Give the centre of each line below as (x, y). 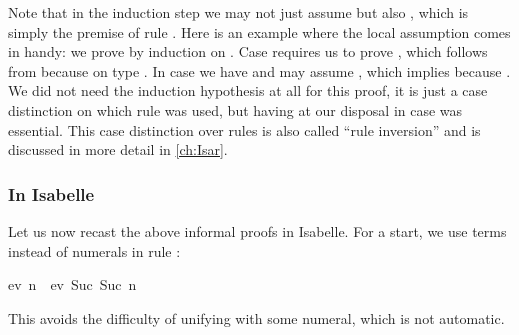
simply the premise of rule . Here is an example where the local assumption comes (259, 31)
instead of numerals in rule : (94, 250)
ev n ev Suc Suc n (72, 284)
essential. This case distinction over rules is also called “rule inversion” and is (244, 129)
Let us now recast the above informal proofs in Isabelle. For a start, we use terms (257, 230)
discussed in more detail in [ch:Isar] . (118, 149)
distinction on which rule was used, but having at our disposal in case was (235, 109)
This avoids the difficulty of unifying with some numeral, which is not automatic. (256, 317)
